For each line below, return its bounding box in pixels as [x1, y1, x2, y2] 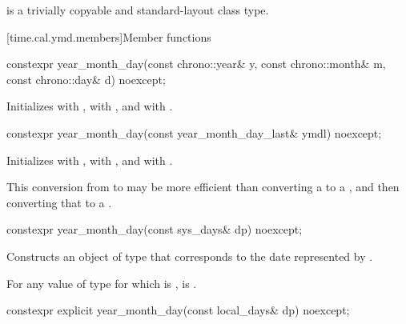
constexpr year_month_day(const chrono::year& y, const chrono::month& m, [6, 55, 386, 72]
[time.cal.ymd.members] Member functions [6, 28, 211, 45]
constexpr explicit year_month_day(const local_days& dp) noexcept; [6, 302, 350, 318]
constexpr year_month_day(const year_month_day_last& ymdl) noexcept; [6, 124, 382, 141]
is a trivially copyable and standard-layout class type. [6, 2, 269, 18]
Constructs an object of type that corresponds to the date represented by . [6, 247, 373, 264]
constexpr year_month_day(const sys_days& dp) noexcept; [6, 221, 303, 238]
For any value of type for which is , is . [6, 274, 197, 291]
